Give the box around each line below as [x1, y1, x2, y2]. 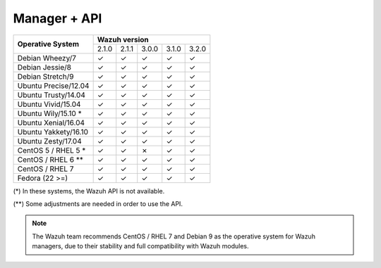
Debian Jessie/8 [17, 62, 72, 72]
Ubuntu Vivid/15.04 [17, 99, 81, 109]
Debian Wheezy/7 [17, 53, 77, 63]
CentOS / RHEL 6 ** [17, 155, 84, 165]
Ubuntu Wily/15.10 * [17, 108, 82, 118]
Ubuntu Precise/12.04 [17, 81, 90, 91]
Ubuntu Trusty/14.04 [17, 90, 86, 100]
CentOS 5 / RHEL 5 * [17, 145, 86, 155]
